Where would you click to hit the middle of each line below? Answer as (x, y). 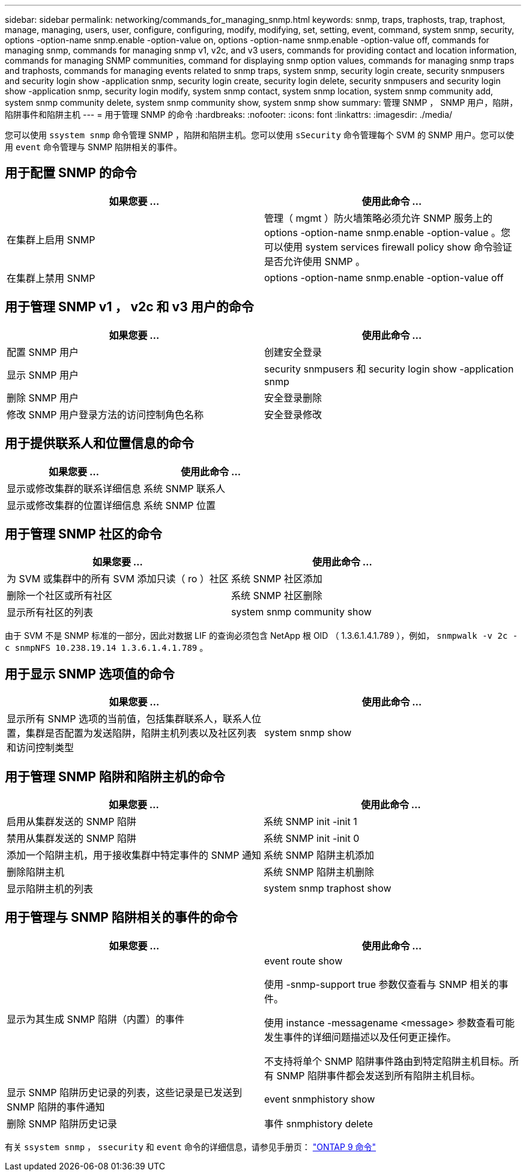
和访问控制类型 (41, 748)
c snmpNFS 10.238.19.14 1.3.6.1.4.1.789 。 (107, 648)
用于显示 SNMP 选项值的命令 (90, 674)
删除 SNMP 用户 (43, 398)
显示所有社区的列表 (50, 613)
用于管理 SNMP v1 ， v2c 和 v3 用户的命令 (129, 307)
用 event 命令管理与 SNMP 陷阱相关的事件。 (94, 147)
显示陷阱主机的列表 (50, 889)
